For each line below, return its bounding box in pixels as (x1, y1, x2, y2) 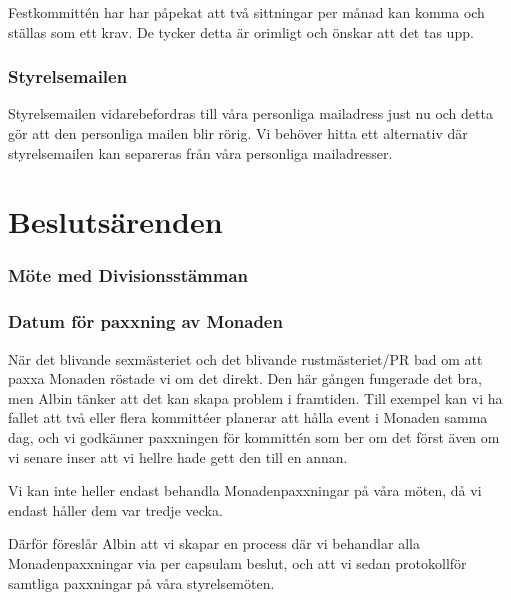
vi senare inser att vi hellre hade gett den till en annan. (8, 446, 348, 467)
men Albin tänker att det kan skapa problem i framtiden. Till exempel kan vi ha (8, 387, 503, 408)
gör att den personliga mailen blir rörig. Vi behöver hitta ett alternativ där (8, 123, 468, 143)
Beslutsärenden (8, 201, 223, 242)
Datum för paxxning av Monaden (8, 309, 283, 334)
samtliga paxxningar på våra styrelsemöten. (8, 572, 275, 593)
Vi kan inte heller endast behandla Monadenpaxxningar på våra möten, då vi (8, 480, 482, 501)
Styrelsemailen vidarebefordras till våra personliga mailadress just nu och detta (8, 103, 493, 124)
